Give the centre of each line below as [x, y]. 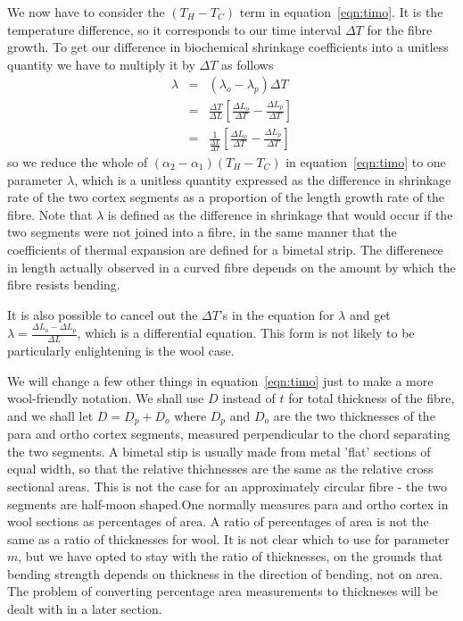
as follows [247, 64]
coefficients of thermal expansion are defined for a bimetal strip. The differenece [225, 249]
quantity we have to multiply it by [101, 64]
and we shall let [50, 415]
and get [370, 314]
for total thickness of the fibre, [372, 398]
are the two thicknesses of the [354, 415]
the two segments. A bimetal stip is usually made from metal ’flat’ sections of [219, 451]
